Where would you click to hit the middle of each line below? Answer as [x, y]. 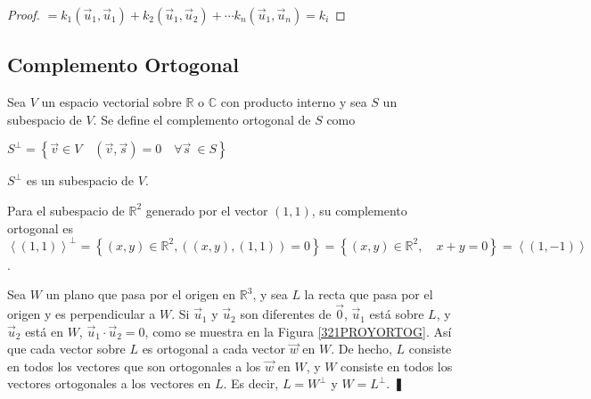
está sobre [397, 314]
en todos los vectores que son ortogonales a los [134, 366]
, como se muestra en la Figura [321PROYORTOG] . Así [298, 331]
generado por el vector [207, 210]
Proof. [24, 14]
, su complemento [359, 210]
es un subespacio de [80, 180]
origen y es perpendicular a [82, 314]
